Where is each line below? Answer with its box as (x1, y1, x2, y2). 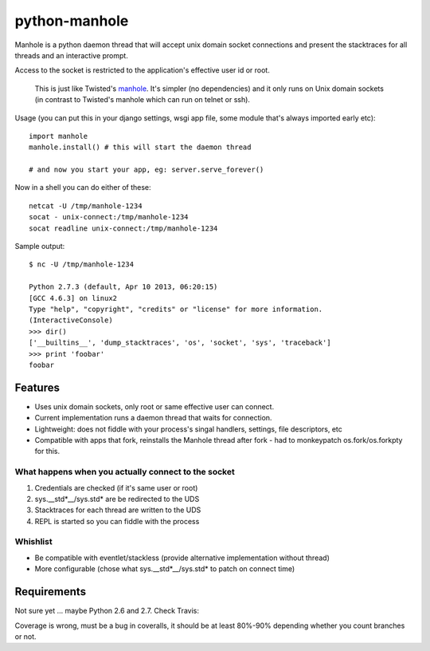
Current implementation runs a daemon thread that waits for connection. (34, 413, 272, 423)
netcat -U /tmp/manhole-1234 (29, 201, 143, 211)
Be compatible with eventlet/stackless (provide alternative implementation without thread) (34, 553, 330, 562)
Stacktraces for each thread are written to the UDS (34, 505, 201, 515)
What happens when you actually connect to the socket (14, 467, 235, 478)
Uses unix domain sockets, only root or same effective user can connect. (34, 401, 275, 411)
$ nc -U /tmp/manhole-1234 (29, 260, 135, 269)
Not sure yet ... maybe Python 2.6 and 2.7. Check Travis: (14, 606, 199, 616)
